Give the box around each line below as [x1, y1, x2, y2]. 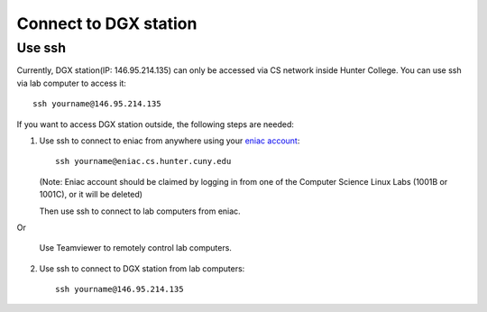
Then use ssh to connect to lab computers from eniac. [39, 206, 241, 216]
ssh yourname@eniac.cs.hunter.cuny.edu [55, 156, 232, 167]
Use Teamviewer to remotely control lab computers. [39, 243, 232, 253]
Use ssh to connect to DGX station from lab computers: [39, 262, 245, 274]
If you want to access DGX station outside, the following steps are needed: [16, 118, 295, 130]
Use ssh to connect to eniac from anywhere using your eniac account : [39, 135, 300, 146]
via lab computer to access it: [16, 78, 126, 88]
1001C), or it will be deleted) [39, 189, 143, 200]
